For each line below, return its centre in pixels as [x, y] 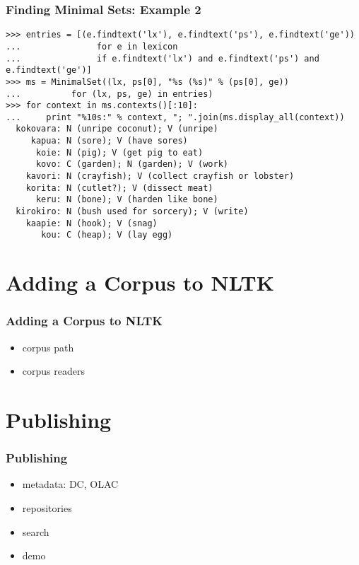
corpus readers [53, 371]
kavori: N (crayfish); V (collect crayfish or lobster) [160, 176]
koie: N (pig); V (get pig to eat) [119, 152]
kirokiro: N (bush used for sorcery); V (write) [132, 212]
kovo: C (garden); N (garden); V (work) [132, 164]
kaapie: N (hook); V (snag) [92, 223]
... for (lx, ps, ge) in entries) [110, 94]
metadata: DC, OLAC [70, 484]
